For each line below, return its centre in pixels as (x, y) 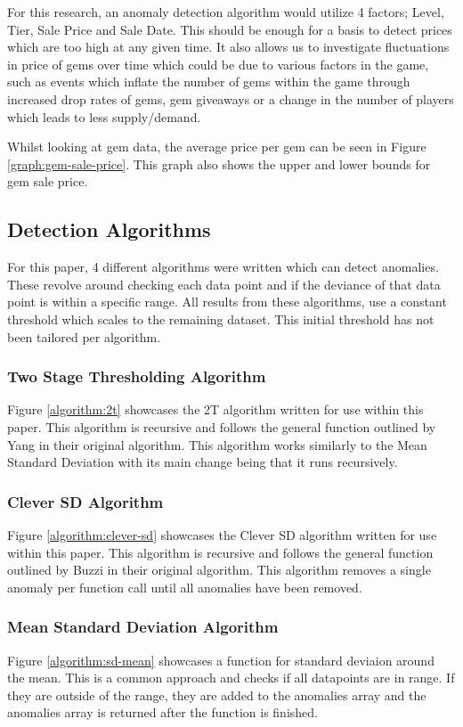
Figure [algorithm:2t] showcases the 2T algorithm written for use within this (215, 409)
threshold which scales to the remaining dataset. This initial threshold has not (221, 319)
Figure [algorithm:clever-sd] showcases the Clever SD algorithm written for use (222, 534)
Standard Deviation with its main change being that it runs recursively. (203, 462)
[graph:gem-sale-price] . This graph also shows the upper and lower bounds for (219, 163)
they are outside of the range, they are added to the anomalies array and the (217, 694)
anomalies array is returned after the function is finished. (162, 712)
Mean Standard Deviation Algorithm (143, 627)
